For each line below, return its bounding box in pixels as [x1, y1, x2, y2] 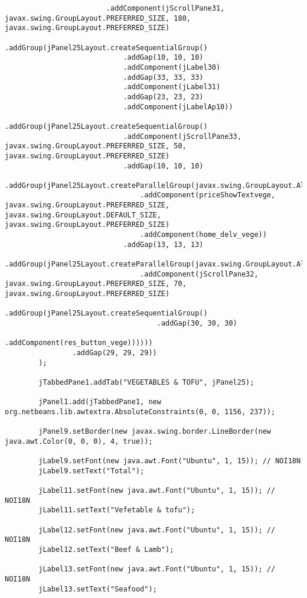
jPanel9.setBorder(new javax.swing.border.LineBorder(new [38, 427, 272, 436]
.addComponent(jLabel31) [123, 83, 221, 92]
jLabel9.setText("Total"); [38, 466, 145, 475]
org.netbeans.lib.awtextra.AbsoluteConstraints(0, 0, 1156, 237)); [5, 407, 276, 416]
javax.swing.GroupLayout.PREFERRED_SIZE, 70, [5, 279, 187, 288]
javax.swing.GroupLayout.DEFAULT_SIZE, [5, 210, 161, 219]
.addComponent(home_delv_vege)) [140, 230, 267, 239]
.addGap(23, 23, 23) [123, 92, 204, 101]
